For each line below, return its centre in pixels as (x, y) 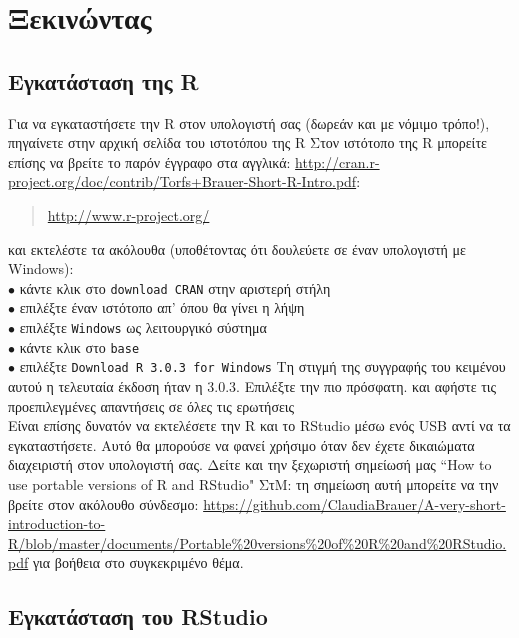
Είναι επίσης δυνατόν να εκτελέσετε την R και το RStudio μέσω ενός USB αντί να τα (259, 425)
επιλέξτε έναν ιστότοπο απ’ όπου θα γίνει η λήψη (162, 307)
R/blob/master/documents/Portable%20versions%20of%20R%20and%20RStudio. (257, 542)
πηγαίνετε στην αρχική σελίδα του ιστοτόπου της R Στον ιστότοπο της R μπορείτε (247, 142)
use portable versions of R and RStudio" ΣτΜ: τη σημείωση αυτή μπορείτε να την (253, 483)
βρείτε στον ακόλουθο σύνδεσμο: (103, 503)
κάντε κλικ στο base (79, 346)
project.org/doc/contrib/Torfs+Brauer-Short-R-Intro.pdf (182, 181)
